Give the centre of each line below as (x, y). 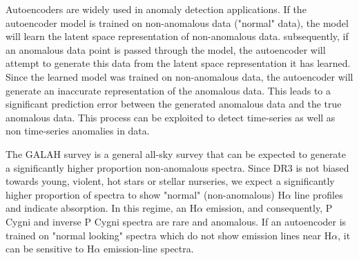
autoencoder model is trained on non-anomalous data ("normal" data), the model (177, 22)
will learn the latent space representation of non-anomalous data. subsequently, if (177, 36)
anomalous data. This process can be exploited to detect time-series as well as (171, 117)
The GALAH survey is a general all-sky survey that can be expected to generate (176, 153)
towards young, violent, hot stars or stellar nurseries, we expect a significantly (170, 181)
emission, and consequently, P (269, 208)
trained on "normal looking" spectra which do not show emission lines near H (169, 235)
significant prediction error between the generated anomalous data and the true (174, 104)
